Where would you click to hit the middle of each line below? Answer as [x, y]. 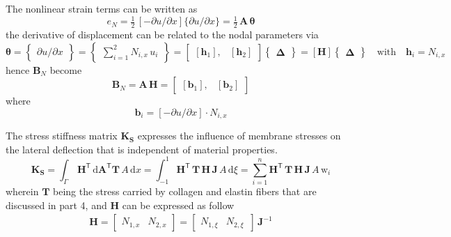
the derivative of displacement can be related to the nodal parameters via [162, 34]
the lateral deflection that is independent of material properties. [142, 149]
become [66, 69]
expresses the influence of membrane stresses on [239, 136]
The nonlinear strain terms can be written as [102, 8]
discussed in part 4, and [56, 205]
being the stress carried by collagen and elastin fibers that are [185, 191]
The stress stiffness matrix [62, 136]
